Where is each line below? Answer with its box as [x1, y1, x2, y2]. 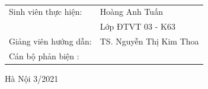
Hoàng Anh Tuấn [100, 5, 163, 18]
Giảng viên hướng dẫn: [9, 35, 92, 47]
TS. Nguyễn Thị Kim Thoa [100, 35, 199, 47]
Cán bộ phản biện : [9, 49, 79, 62]
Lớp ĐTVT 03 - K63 [100, 20, 175, 33]
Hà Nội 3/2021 [5, 72, 59, 84]
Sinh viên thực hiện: [9, 5, 82, 18]
